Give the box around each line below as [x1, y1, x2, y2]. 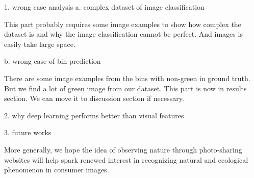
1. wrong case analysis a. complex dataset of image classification [4, 2, 205, 12]
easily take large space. [4, 38, 75, 49]
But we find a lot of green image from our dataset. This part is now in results [4, 83, 247, 93]
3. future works [4, 127, 52, 138]
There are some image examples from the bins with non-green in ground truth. [4, 72, 250, 83]
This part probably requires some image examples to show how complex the [4, 18, 241, 29]
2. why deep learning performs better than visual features [4, 110, 184, 120]
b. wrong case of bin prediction [4, 56, 101, 66]
